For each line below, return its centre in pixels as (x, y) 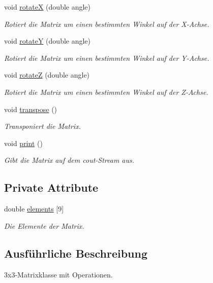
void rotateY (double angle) (48, 41)
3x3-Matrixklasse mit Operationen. (58, 274)
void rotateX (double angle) (48, 7)
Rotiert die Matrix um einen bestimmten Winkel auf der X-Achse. (107, 24)
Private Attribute (51, 187)
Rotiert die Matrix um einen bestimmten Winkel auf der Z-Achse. (106, 92)
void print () (23, 143)
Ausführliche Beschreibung (76, 253)
